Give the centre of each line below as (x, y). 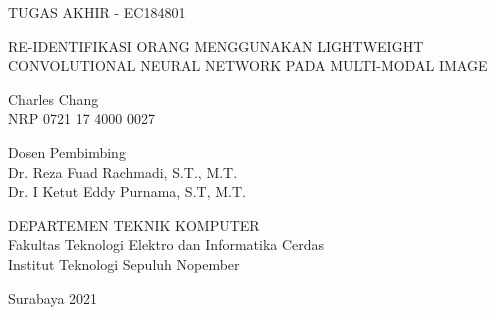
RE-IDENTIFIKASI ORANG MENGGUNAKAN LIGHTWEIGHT (216, 45)
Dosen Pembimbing (67, 151)
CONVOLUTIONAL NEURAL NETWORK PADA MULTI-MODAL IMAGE (248, 65)
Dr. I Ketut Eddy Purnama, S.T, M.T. (127, 191)
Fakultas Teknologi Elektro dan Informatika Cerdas (166, 244)
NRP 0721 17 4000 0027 (81, 118)
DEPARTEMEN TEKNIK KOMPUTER (134, 224)
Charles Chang (53, 98)
